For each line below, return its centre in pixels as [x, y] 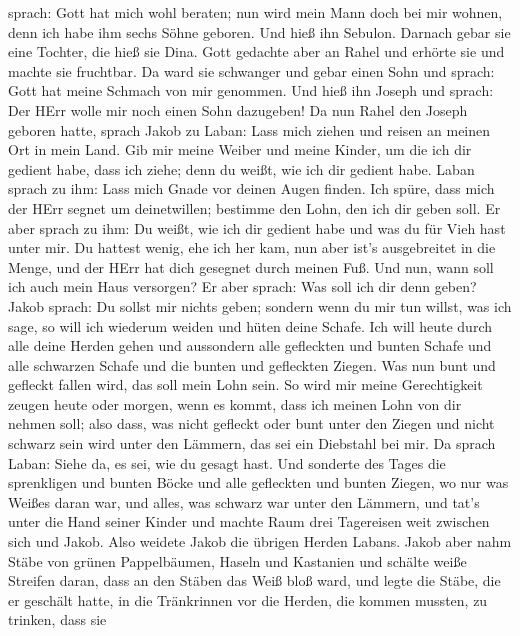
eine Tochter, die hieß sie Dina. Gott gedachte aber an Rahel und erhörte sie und [256, 51]
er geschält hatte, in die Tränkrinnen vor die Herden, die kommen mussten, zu [248, 599]
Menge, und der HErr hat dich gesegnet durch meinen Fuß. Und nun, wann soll [251, 266]
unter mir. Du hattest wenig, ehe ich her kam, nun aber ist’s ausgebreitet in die [252, 247]
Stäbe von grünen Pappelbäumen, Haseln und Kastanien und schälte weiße [237, 560]
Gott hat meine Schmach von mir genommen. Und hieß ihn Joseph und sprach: [251, 90]
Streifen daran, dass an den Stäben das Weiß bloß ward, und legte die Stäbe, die [254, 580]
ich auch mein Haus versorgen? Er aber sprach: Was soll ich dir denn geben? [242, 286]
